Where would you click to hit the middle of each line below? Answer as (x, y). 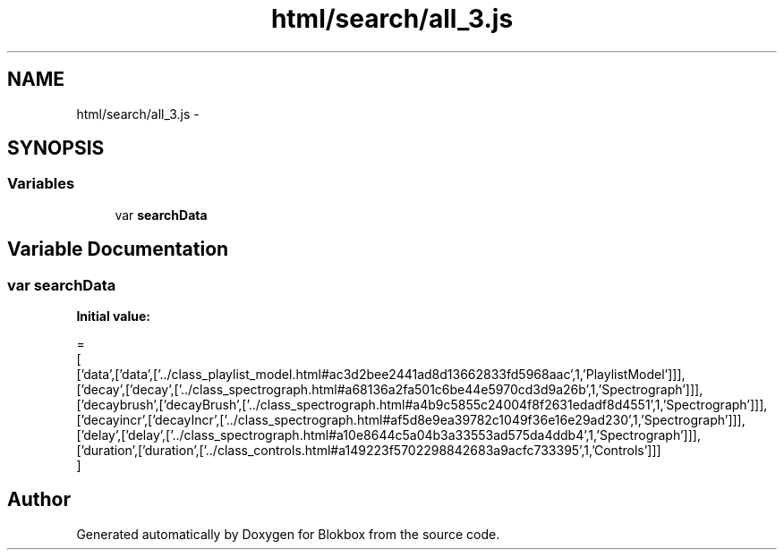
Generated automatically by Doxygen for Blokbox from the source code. (288, 534)
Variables (41, 184)
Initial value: (113, 316)
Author (39, 500)
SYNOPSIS (56, 148)
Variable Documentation (118, 249)
